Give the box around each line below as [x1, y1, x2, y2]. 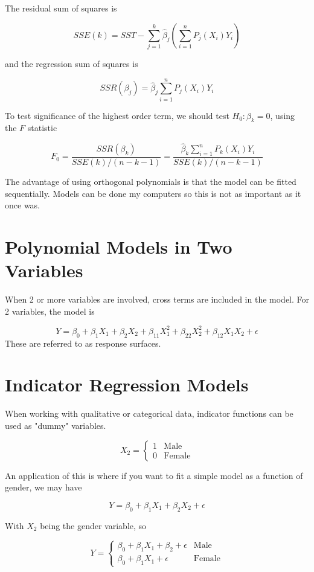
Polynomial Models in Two [5, 234, 232, 259]
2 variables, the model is [5, 304, 95, 317]
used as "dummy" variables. [5, 419, 106, 431]
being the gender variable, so [40, 519, 147, 532]
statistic [27, 121, 57, 134]
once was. [5, 199, 40, 211]
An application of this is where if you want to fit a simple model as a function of [5, 469, 303, 481]
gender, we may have [5, 481, 82, 493]
